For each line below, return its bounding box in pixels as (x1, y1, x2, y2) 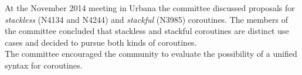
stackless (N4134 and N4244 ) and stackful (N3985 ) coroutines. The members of (5, 13, 288, 25)
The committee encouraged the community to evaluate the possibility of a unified (5, 47, 297, 60)
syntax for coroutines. (5, 59, 83, 71)
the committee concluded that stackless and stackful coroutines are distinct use (5, 25, 289, 37)
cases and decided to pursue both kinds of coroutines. (5, 36, 197, 48)
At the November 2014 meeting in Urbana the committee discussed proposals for (5, 2, 295, 13)
